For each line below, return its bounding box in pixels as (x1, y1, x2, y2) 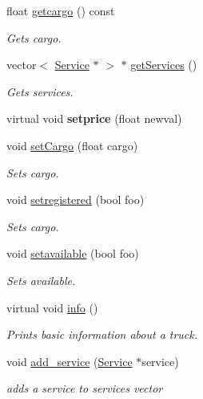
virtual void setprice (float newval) (6, 110, 182, 127)
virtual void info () (6, 299, 98, 316)
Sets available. (6, 271, 76, 288)
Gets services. (6, 83, 74, 100)
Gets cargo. (6, 29, 62, 46)
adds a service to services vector (6, 380, 163, 397)
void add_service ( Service (6, 352, 133, 369)
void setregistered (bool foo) (6, 191, 145, 208)
